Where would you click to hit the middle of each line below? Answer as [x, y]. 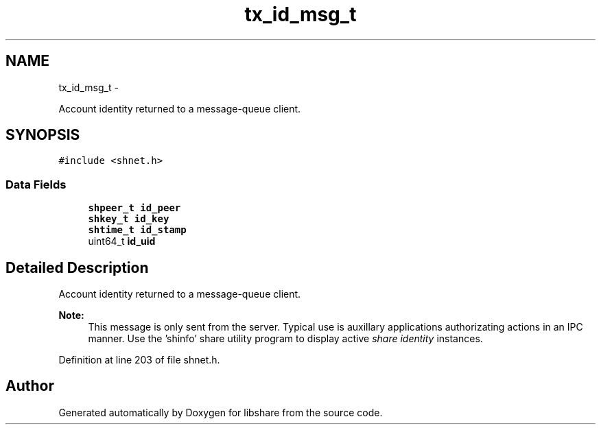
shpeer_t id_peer [134, 208]
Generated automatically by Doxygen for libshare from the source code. [221, 412]
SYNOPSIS [43, 135]
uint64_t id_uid [122, 241]
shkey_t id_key [129, 219]
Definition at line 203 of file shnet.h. [139, 360]
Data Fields [36, 184]
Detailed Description [77, 267]
